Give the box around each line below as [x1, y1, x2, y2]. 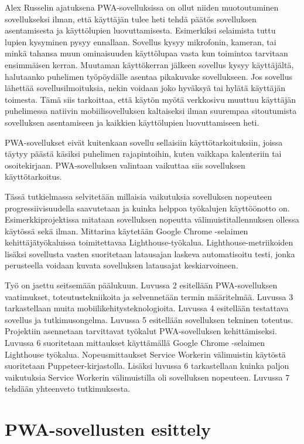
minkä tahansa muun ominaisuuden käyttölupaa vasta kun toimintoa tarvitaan [5, 47, 288, 59]
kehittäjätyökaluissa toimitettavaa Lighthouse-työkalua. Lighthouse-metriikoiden [5, 236, 293, 248]
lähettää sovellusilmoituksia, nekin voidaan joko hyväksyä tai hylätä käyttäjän [5, 82, 286, 94]
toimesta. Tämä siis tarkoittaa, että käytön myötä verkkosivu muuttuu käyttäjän [5, 93, 296, 105]
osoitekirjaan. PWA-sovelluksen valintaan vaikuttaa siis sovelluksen [5, 159, 245, 171]
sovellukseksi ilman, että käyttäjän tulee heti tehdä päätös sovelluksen [5, 12, 257, 25]
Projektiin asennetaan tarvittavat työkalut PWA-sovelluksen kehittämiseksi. [5, 325, 277, 337]
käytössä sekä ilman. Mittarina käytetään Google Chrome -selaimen [5, 224, 248, 237]
